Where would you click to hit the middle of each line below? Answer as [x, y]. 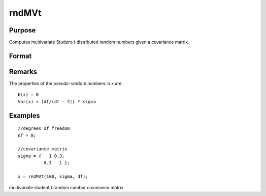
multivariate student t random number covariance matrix [66, 188]
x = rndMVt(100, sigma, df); [53, 176]
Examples [25, 115]
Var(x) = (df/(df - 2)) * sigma [57, 101]
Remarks [23, 71]
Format [20, 56]
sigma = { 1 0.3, [41, 156]
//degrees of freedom [44, 128]
